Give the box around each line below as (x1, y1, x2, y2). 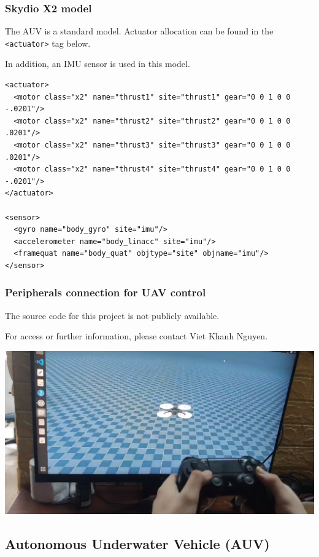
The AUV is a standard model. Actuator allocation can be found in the (5, 25, 274, 38)
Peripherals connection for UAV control (5, 285, 206, 300)
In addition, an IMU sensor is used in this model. (5, 57, 190, 70)
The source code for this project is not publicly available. (5, 309, 220, 322)
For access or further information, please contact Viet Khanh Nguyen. (5, 330, 268, 342)
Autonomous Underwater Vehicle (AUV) (5, 534, 270, 553)
